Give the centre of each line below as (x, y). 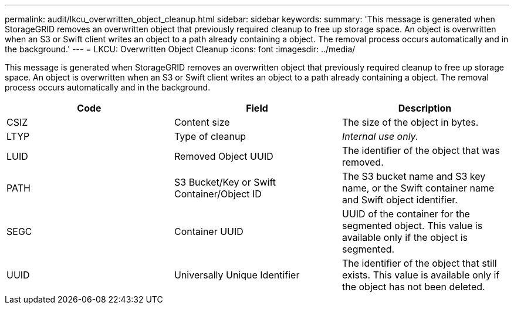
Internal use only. (380, 136)
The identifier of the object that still (419, 263)
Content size (202, 122)
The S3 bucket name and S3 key (414, 176)
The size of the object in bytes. (410, 122)
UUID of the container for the (406, 214)
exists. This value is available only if (421, 275)
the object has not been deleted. (413, 287)
